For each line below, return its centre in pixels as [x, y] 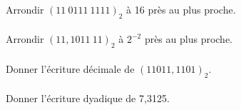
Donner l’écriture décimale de [70, 68]
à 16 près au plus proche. [181, 9]
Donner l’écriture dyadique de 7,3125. [88, 98]
